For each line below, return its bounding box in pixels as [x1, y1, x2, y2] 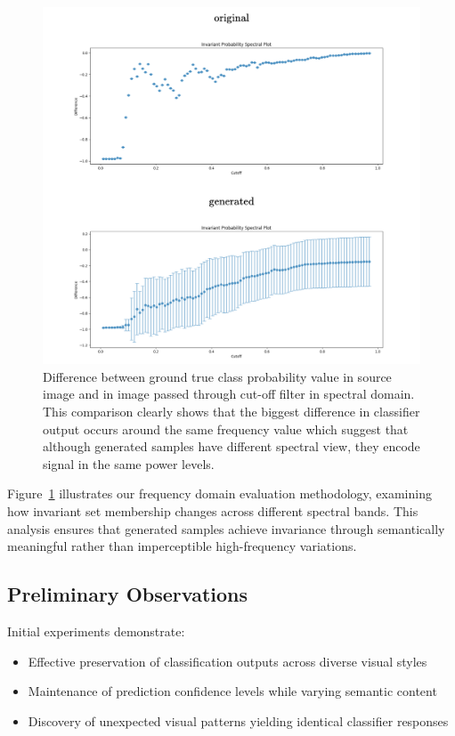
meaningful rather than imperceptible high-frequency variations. [7, 537, 357, 555]
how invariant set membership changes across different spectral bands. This [7, 501, 418, 520]
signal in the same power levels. [43, 454, 215, 473]
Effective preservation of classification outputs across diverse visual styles [28, 651, 427, 670]
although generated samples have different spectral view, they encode [43, 437, 420, 456]
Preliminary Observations [7, 580, 248, 608]
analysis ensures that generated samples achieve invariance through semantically [7, 519, 445, 538]
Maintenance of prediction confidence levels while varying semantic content [28, 682, 437, 700]
